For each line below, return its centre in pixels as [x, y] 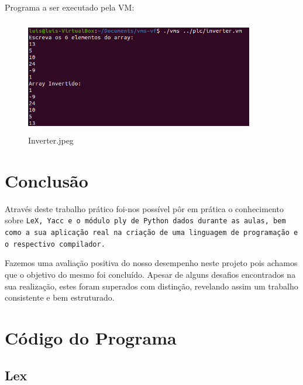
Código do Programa [91, 338]
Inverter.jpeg [51, 140]
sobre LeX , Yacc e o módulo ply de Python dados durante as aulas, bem [145, 220]
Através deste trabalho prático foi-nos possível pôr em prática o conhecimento [144, 208]
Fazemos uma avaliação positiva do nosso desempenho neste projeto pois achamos [151, 263]
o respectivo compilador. [55, 244]
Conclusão [47, 180]
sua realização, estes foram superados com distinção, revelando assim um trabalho [151, 286]
